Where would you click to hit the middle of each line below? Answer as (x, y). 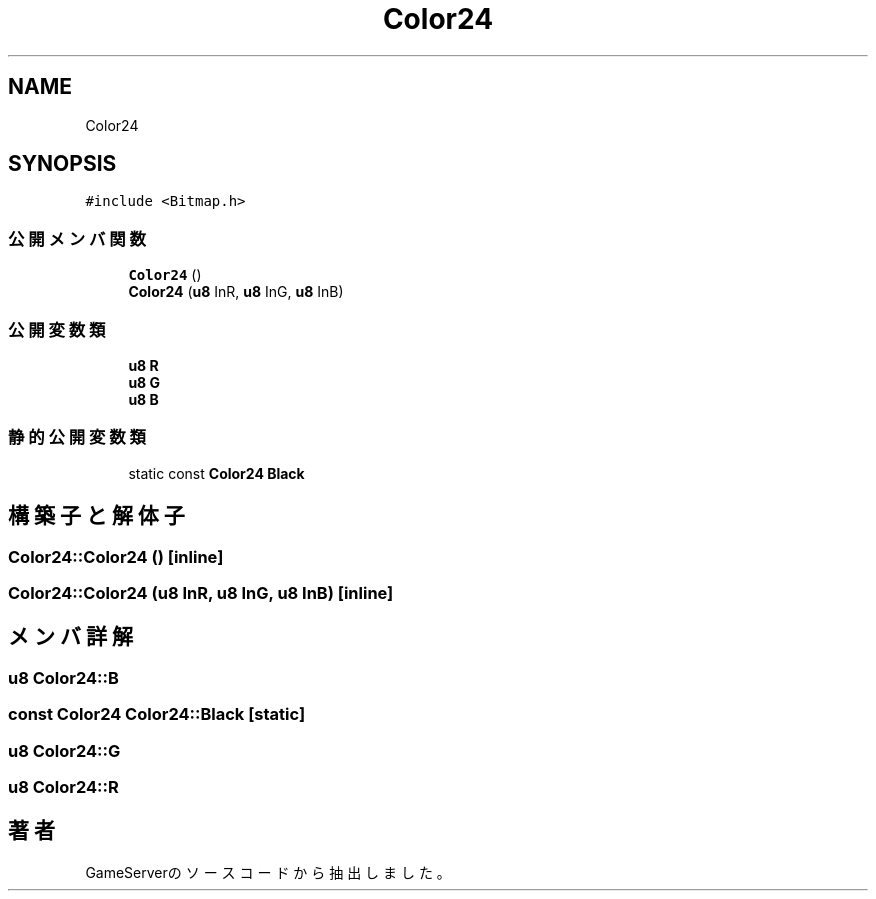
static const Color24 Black (216, 473)
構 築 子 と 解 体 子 (96, 516)
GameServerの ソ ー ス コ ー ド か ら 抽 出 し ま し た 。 (268, 872)
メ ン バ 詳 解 (70, 637)
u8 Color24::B (63, 677)
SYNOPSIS (62, 164)
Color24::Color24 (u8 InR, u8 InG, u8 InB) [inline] (201, 592)
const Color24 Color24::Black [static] (157, 714)
